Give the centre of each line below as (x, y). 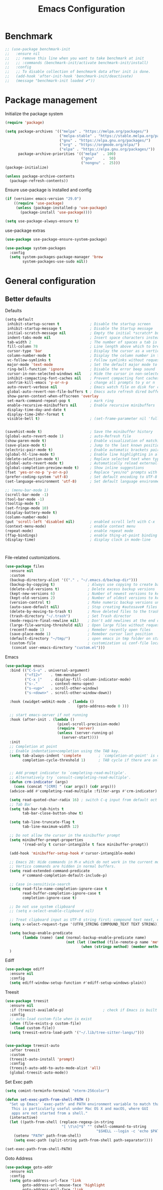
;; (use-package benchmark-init (38, 49)
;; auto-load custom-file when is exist (51, 1019)
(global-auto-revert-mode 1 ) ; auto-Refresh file (68, 436)
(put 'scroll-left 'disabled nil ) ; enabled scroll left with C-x (80, 522)
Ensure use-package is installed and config (48, 190)
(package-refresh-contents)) (39, 181)
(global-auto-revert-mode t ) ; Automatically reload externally (83, 463)
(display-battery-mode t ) (31, 513)
